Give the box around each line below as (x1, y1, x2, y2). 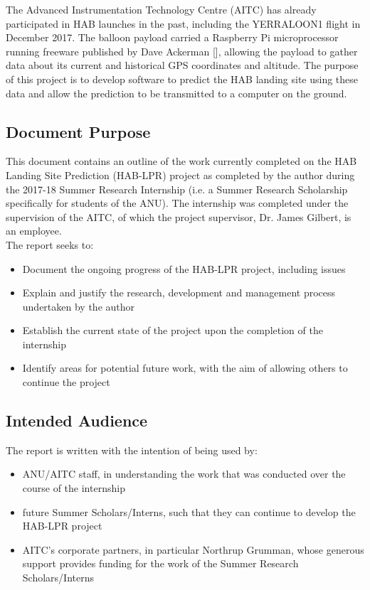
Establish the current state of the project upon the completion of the (22, 323, 323, 338)
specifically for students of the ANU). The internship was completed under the (6, 195, 349, 210)
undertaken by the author (22, 299, 135, 313)
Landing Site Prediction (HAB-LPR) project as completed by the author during (6, 167, 355, 182)
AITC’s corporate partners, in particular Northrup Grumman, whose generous (22, 542, 364, 557)
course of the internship (22, 481, 125, 495)
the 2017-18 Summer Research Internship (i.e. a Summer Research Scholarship (6, 181, 348, 196)
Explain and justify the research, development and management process (22, 285, 336, 300)
